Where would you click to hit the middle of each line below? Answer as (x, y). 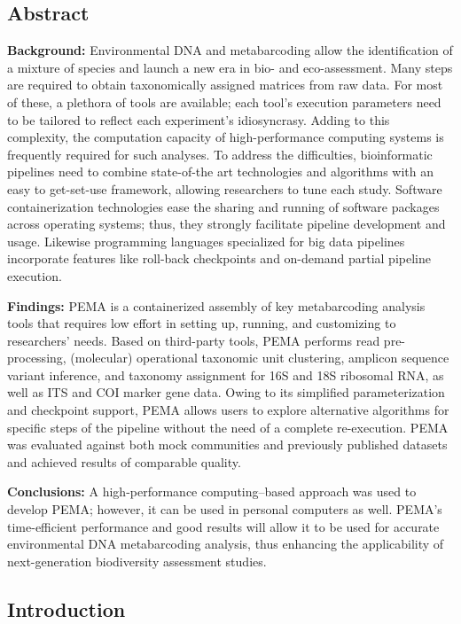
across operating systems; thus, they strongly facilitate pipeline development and (227, 224)
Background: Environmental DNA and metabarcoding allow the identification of (230, 50)
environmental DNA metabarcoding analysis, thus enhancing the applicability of (226, 544)
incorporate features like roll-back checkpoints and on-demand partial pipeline (219, 258)
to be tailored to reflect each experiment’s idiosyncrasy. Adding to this (199, 119)
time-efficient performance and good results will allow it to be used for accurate (223, 526)
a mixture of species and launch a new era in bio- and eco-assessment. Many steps (230, 67)
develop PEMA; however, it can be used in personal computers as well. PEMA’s (225, 509)
